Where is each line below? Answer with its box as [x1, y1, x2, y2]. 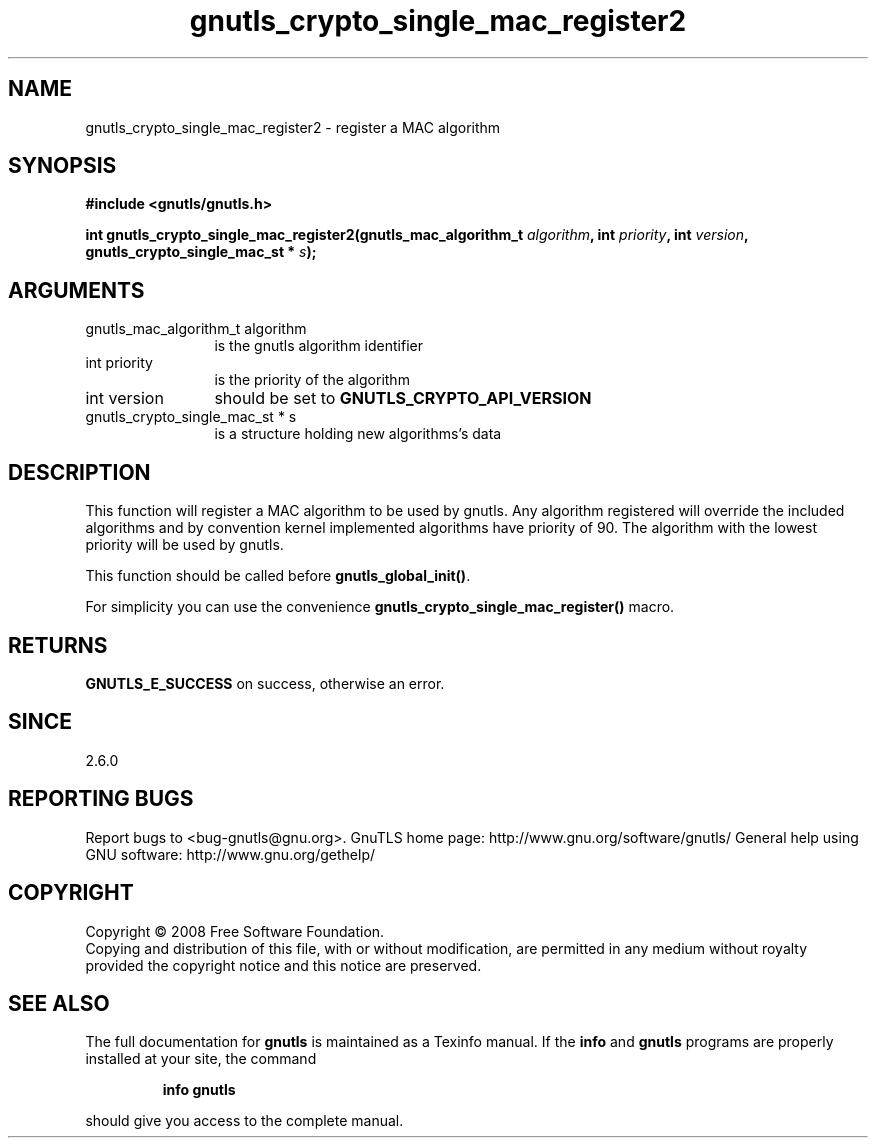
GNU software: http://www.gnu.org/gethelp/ [85, 845, 376, 863]
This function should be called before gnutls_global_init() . [85, 567, 471, 585]
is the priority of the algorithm [214, 371, 410, 389]
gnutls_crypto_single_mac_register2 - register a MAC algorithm [85, 118, 501, 136]
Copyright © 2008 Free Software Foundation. [85, 922, 385, 940]
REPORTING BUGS [8, 786, 194, 812]
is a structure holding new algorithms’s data [214, 425, 502, 443]
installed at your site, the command [85, 1050, 317, 1068]
